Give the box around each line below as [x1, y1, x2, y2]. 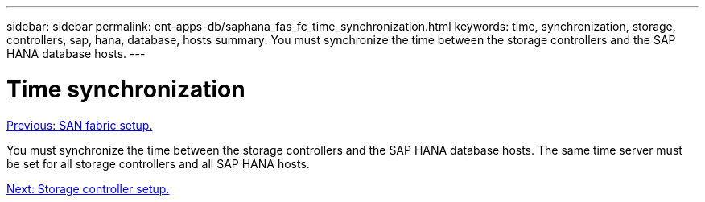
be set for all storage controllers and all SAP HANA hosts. [6, 156, 310, 171]
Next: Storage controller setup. [6, 181, 170, 196]
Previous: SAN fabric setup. [6, 117, 153, 132]
